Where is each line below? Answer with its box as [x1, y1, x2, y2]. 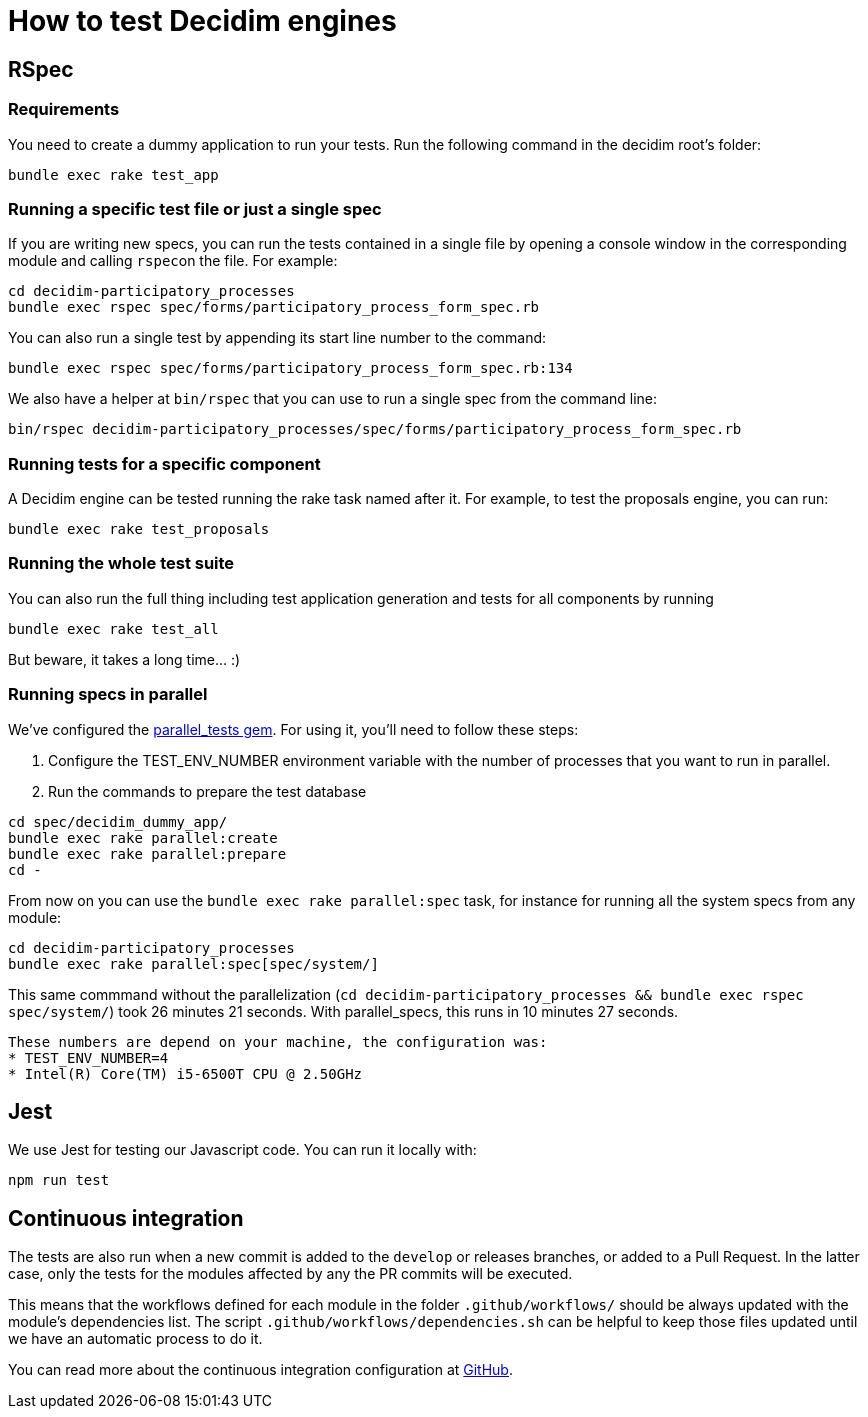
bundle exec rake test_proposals [8, 521, 270, 538]
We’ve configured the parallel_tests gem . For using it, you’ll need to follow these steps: [8, 720, 579, 738]
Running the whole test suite [8, 553, 235, 574]
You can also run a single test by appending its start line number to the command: [8, 329, 547, 347]
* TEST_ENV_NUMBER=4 [8, 1049, 169, 1066]
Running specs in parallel [8, 684, 208, 705]
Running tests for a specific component [8, 453, 321, 474]
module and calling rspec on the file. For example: [8, 252, 338, 270]
